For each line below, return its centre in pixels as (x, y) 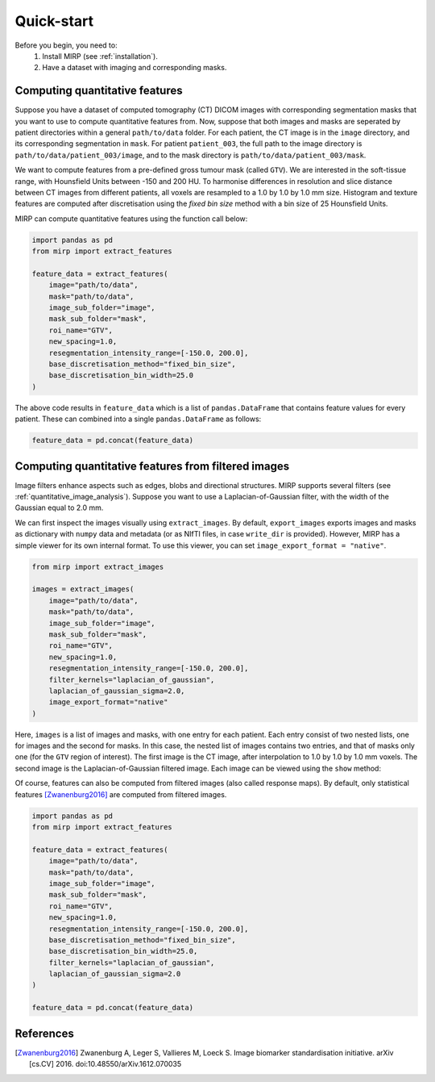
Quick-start (54, 21)
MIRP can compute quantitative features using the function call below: (131, 219)
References (44, 1033)
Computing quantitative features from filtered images (152, 466)
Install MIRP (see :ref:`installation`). (100, 56)
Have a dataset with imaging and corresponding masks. (135, 68)
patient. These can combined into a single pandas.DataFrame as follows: (138, 419)
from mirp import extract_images (98, 566)
